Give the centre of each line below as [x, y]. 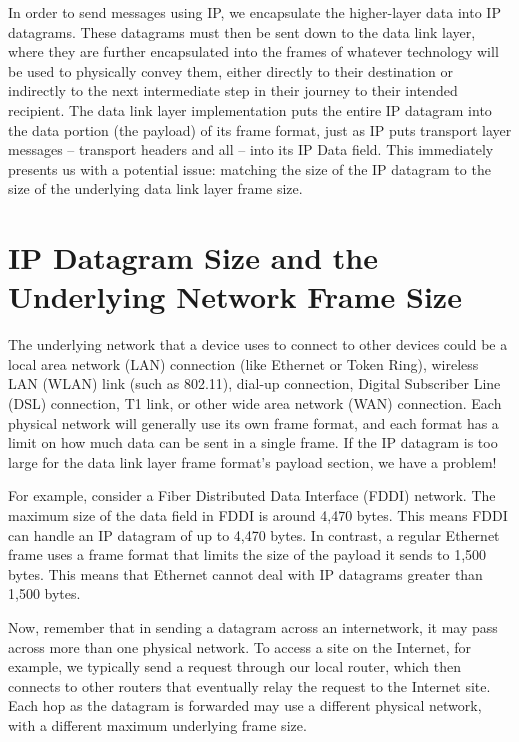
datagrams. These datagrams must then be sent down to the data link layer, [242, 31]
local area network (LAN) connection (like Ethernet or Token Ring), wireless [243, 363]
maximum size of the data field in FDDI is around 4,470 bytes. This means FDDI [258, 515]
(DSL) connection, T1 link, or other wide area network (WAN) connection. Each [255, 403]
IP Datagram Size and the [193, 257]
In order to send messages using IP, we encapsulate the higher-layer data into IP [254, 12]
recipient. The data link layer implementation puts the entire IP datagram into [250, 109]
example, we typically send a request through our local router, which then [235, 666]
